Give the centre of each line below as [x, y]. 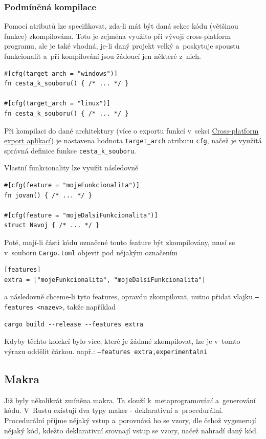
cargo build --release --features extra [74, 324]
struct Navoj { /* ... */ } [52, 225]
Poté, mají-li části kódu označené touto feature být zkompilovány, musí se [120, 242]
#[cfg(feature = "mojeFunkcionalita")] [72, 185]
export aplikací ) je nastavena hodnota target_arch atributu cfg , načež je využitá [133, 140]
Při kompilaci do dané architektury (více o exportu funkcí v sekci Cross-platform [131, 130]
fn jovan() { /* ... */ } [48, 195]
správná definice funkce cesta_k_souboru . [70, 150]
